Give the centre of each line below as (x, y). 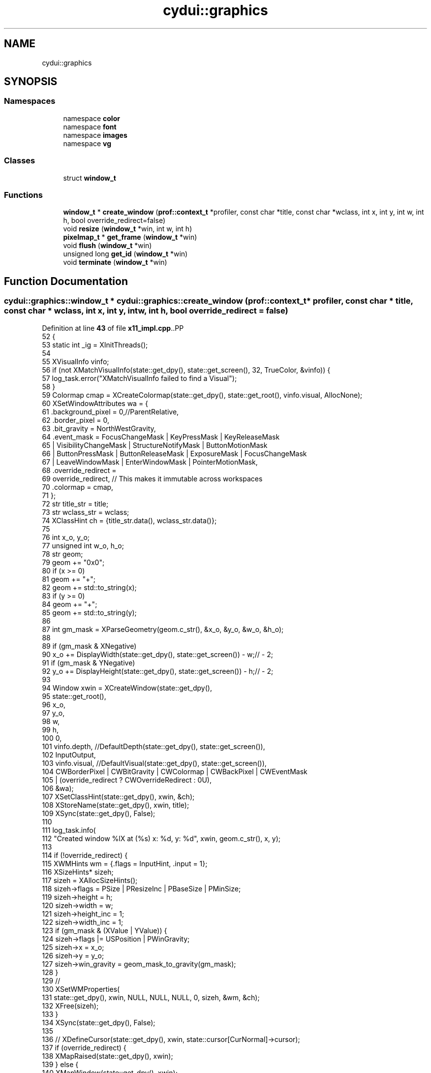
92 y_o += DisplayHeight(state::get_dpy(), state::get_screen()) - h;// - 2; (158, 671)
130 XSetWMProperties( (81, 989)
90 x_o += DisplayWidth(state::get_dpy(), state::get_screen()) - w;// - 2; (157, 654)
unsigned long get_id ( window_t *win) (125, 254)
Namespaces (30, 101)
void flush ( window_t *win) (108, 246)
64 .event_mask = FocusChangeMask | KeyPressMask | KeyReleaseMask (161, 437)
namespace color (92, 118)
